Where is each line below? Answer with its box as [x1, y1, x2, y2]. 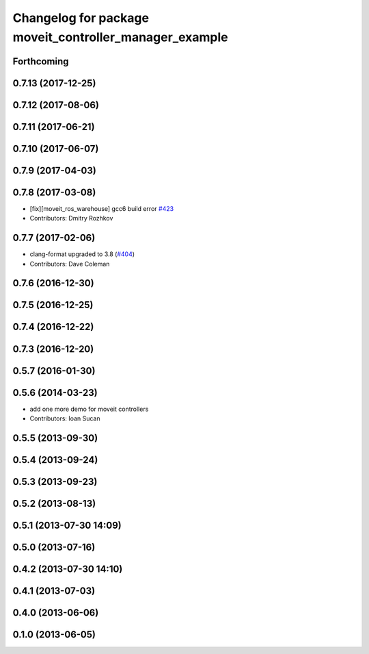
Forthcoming [12, 55, 69, 67]
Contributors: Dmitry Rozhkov [29, 214, 113, 223]
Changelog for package [12, 10, 150, 25]
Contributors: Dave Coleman [29, 260, 110, 268]
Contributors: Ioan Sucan [29, 414, 100, 423]
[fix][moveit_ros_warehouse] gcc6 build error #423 [29, 204, 174, 212]
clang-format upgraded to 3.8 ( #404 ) [29, 250, 135, 258]
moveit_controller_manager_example [12, 29, 228, 45]
